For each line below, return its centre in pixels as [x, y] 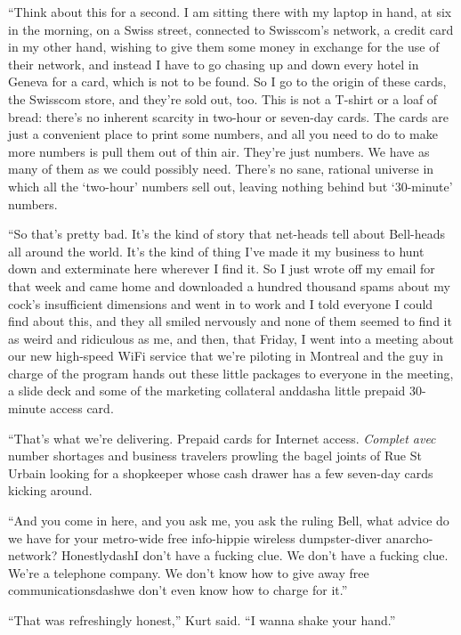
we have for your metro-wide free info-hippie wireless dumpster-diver [195, 537]
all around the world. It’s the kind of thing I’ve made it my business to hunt [216, 251]
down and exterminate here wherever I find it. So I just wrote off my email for [222, 269]
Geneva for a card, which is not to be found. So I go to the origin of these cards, [227, 81]
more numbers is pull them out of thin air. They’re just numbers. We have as [219, 151]
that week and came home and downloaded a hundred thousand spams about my [229, 285]
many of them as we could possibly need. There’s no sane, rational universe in [221, 169]
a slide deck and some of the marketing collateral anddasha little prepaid [207, 391]
